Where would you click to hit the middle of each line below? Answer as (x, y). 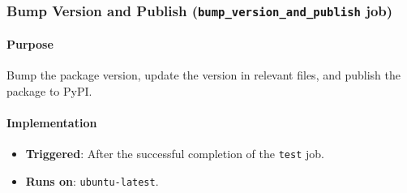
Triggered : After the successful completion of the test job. (175, 154)
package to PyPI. (49, 90)
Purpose (30, 44)
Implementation (52, 122)
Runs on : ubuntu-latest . (92, 180)
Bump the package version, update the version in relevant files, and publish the (203, 75)
